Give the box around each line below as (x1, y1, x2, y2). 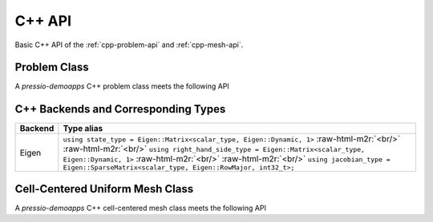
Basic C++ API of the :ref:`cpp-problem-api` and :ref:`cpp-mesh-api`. (14, 40, 244, 50)
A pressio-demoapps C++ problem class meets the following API (14, 81, 230, 91)
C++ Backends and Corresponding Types (14, 102, 226, 116)
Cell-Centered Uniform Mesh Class (14, 182, 194, 196)
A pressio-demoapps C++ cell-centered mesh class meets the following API (14, 203, 266, 212)
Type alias (63, 123, 103, 134)
